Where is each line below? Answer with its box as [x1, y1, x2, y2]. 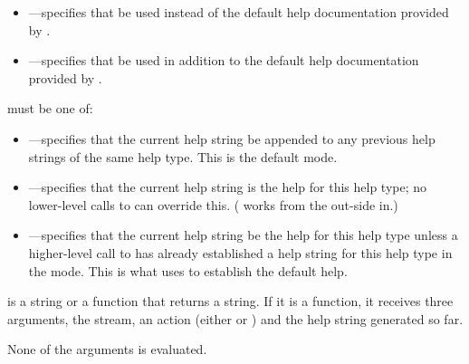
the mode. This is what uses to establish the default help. [28, 261, 348, 280]
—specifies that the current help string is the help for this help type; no [28, 177, 427, 196]
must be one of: [7, 99, 93, 118]
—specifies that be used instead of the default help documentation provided [28, 3, 449, 21]
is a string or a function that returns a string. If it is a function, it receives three [7, 292, 454, 311]
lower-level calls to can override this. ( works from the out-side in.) [28, 195, 398, 214]
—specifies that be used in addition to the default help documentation [28, 51, 419, 70]
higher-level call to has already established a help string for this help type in [28, 243, 453, 262]
